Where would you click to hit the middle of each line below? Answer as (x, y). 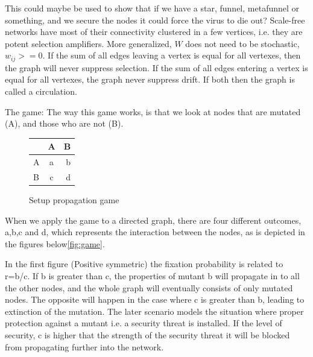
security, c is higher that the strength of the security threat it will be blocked (147, 335)
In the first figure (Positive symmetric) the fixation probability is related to (144, 264)
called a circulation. (41, 91)
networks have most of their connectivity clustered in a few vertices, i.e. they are (154, 32)
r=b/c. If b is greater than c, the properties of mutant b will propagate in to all (152, 276)
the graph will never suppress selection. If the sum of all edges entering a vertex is (156, 67)
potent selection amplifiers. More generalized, (88, 43)
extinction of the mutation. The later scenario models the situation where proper (154, 311)
